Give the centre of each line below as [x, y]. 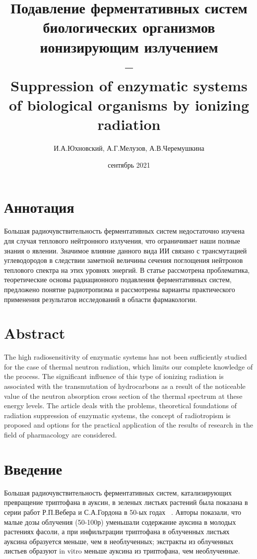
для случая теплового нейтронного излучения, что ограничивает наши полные [122, 240]
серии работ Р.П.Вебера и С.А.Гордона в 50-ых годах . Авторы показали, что [123, 512]
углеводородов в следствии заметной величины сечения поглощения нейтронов [124, 260]
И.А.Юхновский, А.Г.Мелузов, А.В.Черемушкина [129, 148]
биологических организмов [129, 27]
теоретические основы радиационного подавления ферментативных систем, [118, 279]
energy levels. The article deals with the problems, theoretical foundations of [121, 405]
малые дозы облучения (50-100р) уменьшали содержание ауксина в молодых [120, 522]
